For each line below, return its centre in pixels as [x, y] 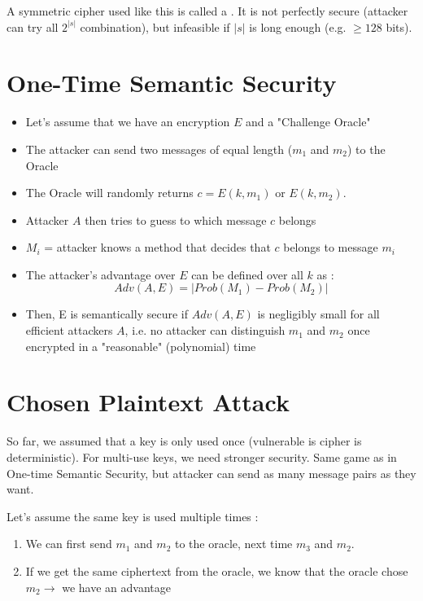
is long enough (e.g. [298, 26]
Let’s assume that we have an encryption [128, 122]
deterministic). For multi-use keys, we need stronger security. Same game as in [202, 456]
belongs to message [331, 247]
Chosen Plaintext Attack [148, 402]
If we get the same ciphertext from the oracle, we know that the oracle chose [217, 570]
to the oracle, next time [233, 544]
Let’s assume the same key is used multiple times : [133, 516]
